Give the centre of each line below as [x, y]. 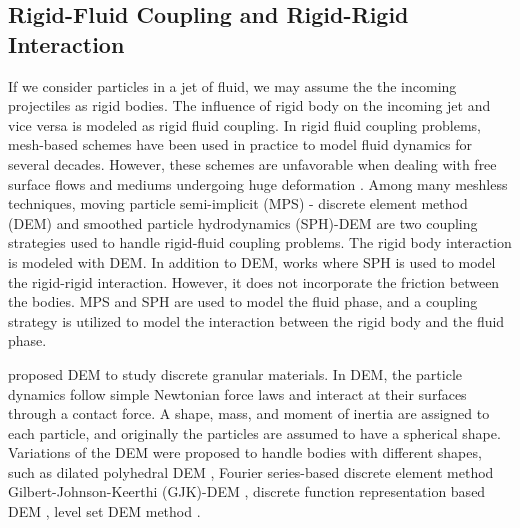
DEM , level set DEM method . [104, 511]
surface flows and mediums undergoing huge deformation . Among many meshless [258, 183]
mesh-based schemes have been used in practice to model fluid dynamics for [240, 144]
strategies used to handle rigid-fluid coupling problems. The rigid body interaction [260, 242]
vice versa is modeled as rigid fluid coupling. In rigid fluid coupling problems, [245, 124]
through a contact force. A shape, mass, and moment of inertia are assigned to [249, 413]
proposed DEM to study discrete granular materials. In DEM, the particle [235, 373]
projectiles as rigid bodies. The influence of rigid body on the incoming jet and [249, 105]
